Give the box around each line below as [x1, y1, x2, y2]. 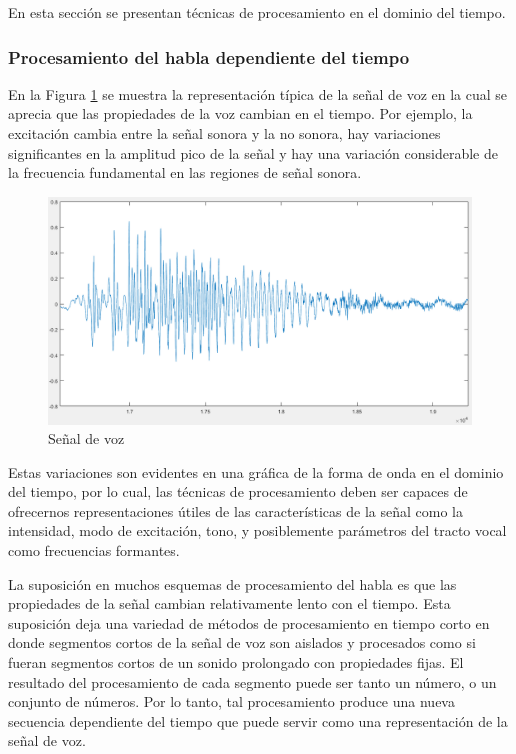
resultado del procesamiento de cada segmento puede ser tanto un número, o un [8, 671, 497, 692]
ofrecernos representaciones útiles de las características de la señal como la [8, 500, 463, 521]
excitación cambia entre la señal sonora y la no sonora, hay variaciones [8, 123, 441, 143]
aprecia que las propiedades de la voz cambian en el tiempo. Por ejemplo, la [8, 103, 473, 124]
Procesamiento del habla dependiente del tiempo [8, 44, 410, 69]
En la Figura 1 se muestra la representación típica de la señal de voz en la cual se [8, 83, 508, 104]
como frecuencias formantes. [8, 540, 180, 561]
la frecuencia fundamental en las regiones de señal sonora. [8, 162, 362, 183]
